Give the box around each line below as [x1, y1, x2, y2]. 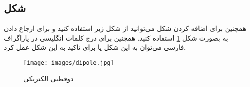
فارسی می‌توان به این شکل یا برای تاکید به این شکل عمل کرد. [4, 42, 186, 52]
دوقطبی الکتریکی [23, 73, 73, 83]
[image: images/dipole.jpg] [23, 59, 114, 66]
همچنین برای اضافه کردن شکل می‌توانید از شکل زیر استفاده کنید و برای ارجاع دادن [4, 23, 247, 33]
